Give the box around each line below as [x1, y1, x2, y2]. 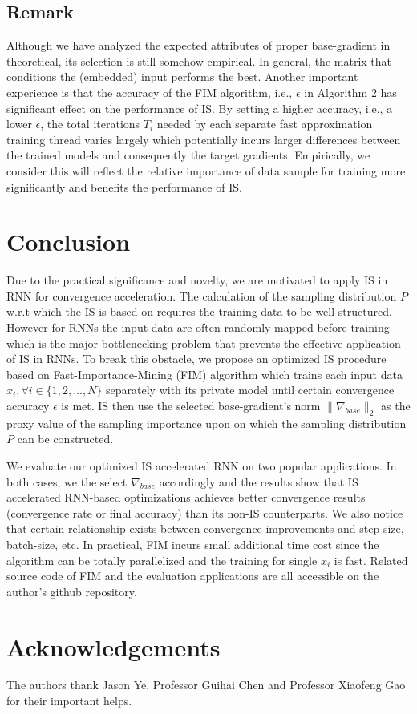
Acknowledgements [6, 630, 221, 663]
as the [381, 397, 411, 414]
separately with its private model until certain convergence [106, 381, 395, 398]
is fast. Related [334, 551, 408, 568]
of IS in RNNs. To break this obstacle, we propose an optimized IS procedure [6, 350, 387, 367]
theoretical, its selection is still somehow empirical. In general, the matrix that [6, 52, 392, 69]
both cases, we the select [6, 473, 128, 490]
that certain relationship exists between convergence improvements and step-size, [6, 520, 404, 537]
